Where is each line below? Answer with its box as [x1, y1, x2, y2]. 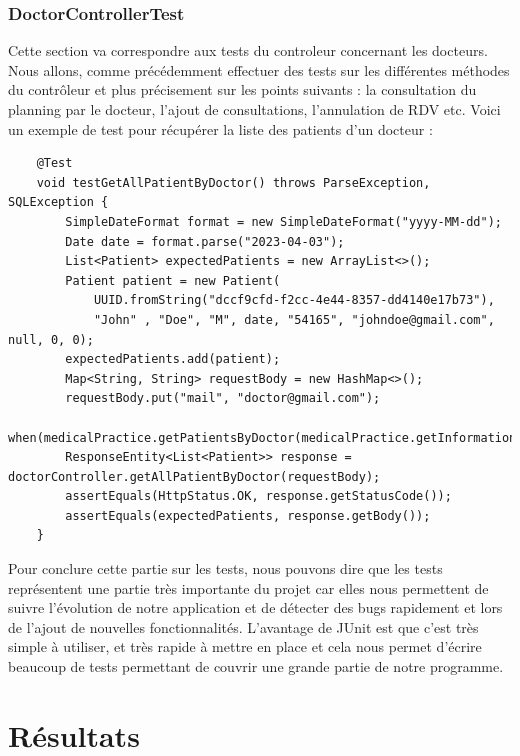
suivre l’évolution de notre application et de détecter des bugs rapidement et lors [8, 597, 503, 618]
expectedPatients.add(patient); [65, 352, 281, 367]
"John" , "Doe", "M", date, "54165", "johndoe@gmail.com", [93, 312, 495, 327]
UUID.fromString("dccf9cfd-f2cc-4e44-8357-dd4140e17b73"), [93, 293, 495, 308]
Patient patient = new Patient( [65, 273, 281, 288]
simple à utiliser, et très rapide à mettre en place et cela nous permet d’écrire [8, 636, 482, 657]
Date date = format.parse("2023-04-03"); [65, 234, 345, 249]
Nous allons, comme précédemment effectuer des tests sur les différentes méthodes [8, 59, 510, 80]
